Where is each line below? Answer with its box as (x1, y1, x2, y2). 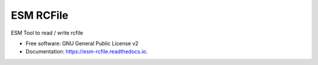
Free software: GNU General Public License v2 (25, 40, 138, 47)
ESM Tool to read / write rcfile (11, 29, 84, 36)
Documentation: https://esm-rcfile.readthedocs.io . (25, 48, 148, 55)
